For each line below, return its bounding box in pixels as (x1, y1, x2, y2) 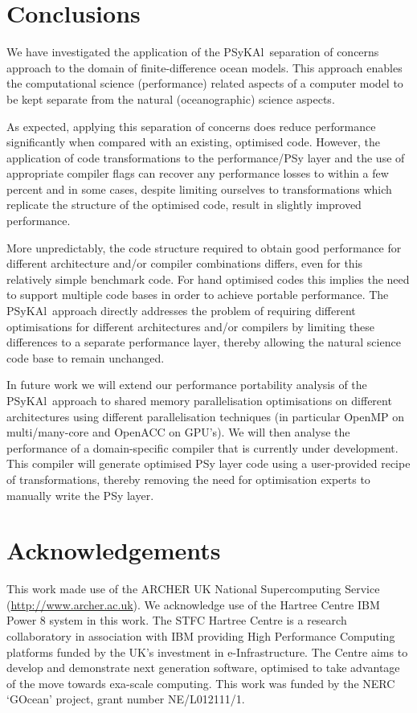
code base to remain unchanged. (6, 349, 165, 366)
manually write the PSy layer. (6, 486, 154, 503)
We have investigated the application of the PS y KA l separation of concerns (6, 43, 379, 60)
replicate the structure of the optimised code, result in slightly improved (6, 196, 362, 213)
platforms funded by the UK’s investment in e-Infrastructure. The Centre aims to (6, 643, 408, 660)
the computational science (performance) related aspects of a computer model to (6, 75, 403, 92)
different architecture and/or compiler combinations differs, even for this (6, 255, 363, 272)
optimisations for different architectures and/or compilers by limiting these (6, 318, 374, 334)
